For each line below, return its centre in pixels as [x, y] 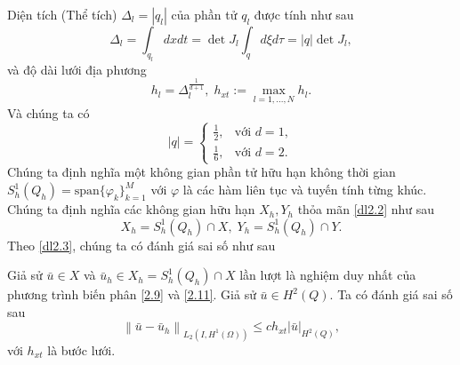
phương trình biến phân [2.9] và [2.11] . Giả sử [132, 294]
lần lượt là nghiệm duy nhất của [328, 275]
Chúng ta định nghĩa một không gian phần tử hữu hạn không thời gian [202, 172]
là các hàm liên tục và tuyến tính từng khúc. [305, 190]
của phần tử [204, 14]
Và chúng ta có [48, 112]
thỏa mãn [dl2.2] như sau [366, 209]
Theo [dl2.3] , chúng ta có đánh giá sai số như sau [141, 245]
